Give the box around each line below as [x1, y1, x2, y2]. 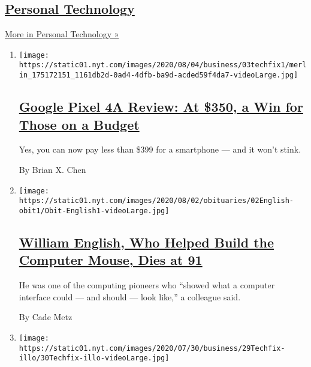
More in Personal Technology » [5, 28, 119, 40]
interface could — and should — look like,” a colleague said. [19, 290, 241, 303]
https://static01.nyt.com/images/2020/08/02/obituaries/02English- [19, 196, 294, 205]
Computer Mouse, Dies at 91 [19, 250, 203, 269]
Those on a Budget [19, 115, 140, 133]
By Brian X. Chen [19, 163, 86, 175]
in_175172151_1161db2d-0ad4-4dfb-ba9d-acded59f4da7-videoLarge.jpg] [19, 71, 298, 80]
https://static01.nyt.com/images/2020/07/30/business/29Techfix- [19, 344, 285, 353]
